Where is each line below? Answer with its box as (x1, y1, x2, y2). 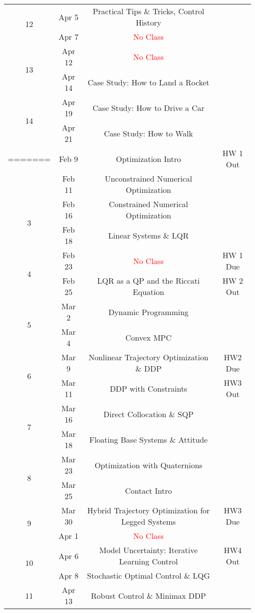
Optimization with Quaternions (94, 459, 203, 471)
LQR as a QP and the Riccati (97, 275, 200, 286)
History (135, 17, 161, 28)
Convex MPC (125, 331, 172, 343)
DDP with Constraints (109, 382, 187, 394)
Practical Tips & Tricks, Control (93, 5, 204, 17)
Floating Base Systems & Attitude (89, 433, 208, 445)
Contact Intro (125, 484, 172, 496)
